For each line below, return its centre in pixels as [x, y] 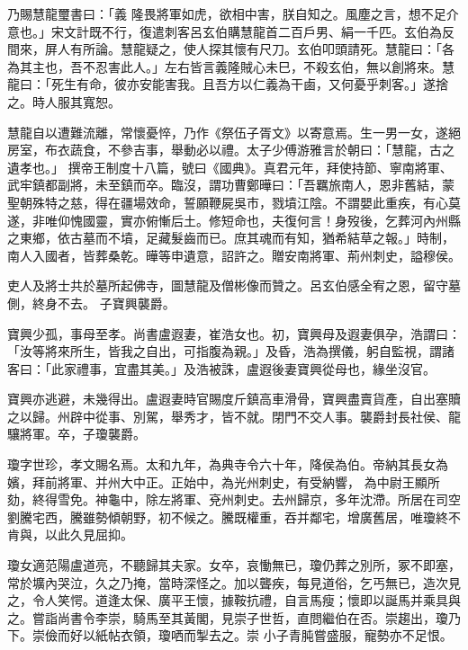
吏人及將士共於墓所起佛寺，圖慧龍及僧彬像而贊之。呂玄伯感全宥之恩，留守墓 [234, 285]
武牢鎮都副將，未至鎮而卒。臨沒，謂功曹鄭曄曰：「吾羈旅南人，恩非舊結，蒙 [231, 185]
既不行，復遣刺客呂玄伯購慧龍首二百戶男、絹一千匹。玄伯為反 [271, 31]
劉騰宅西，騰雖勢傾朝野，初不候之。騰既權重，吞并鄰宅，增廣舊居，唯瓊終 [228, 516]
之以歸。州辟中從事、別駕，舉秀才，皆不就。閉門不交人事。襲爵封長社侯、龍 [234, 416]
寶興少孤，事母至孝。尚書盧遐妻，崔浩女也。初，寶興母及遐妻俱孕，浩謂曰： [234, 333]
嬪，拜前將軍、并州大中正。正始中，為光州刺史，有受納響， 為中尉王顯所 [224, 481]
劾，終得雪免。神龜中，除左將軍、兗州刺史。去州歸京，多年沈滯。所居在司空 [234, 499]
